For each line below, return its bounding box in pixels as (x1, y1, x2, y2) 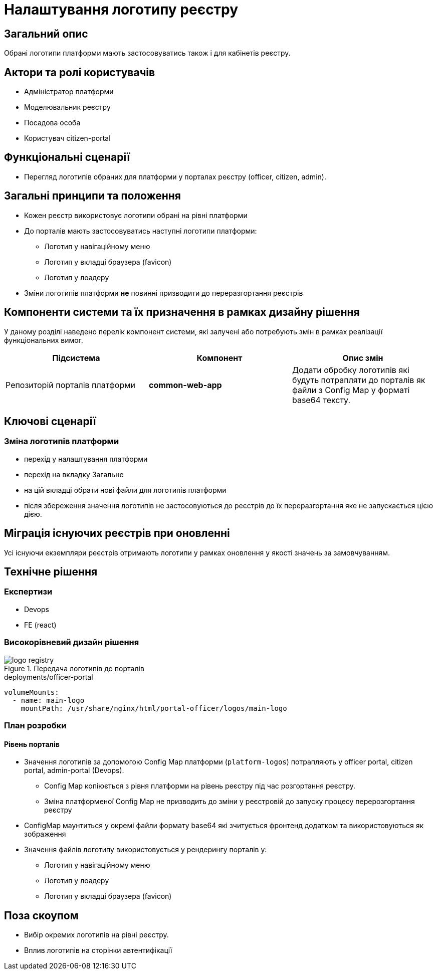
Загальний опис (4, 27, 88, 40)
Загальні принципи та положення (4, 189, 181, 203)
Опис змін (342, 352, 383, 363)
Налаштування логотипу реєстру (4, 1, 239, 18)
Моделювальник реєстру (24, 103, 111, 112)
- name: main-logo (12, 696, 85, 704)
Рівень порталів (4, 739, 60, 748)
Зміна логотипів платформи (4, 436, 119, 447)
